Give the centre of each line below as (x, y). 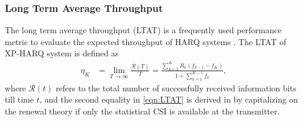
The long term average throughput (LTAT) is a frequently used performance (143, 30)
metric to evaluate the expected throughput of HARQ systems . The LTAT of (146, 41)
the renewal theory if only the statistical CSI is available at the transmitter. (142, 111)
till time (19, 99)
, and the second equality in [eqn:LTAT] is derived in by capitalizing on (169, 99)
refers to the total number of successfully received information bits (176, 87)
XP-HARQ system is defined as (62, 53)
